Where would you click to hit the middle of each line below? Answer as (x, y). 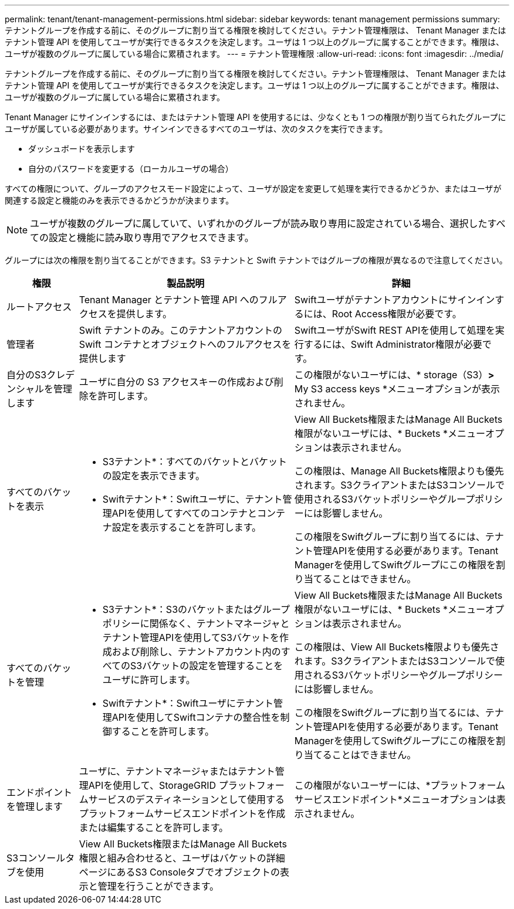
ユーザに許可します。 (149, 680)
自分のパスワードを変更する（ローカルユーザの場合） (131, 169)
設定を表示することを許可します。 (187, 527)
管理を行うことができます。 (158, 886)
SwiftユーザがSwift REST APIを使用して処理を (395, 330)
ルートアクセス (39, 307)
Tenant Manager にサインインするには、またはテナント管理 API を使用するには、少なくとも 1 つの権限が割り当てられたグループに (256, 117)
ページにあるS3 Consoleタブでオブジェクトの (180, 872)
